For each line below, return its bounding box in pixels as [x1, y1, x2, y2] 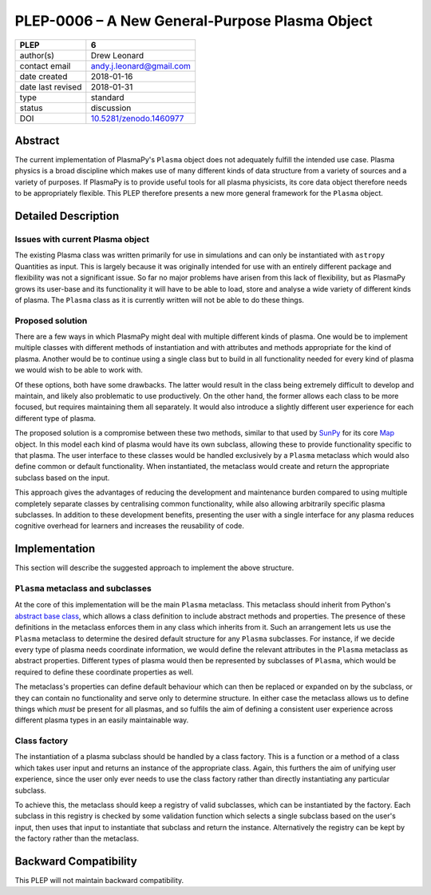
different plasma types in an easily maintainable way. [14, 715, 189, 725]
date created [19, 70, 68, 82]
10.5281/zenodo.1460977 [90, 113, 184, 124]
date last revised [19, 81, 82, 92]
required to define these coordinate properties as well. [14, 667, 194, 677]
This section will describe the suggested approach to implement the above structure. [14, 563, 295, 573]
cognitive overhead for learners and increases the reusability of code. [14, 521, 245, 531]
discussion [90, 102, 132, 113]
